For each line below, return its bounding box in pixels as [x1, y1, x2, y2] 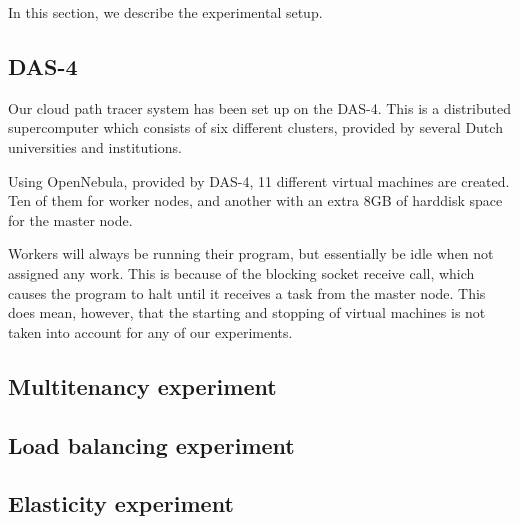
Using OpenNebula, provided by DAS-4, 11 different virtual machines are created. [8, 170, 510, 191]
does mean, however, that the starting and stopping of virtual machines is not [8, 302, 486, 323]
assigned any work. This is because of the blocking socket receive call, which [8, 262, 475, 283]
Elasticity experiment [8, 488, 234, 519]
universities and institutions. [8, 136, 182, 157]
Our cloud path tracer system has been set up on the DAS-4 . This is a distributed [8, 97, 511, 118]
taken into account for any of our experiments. [8, 321, 293, 342]
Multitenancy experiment [8, 370, 277, 401]
